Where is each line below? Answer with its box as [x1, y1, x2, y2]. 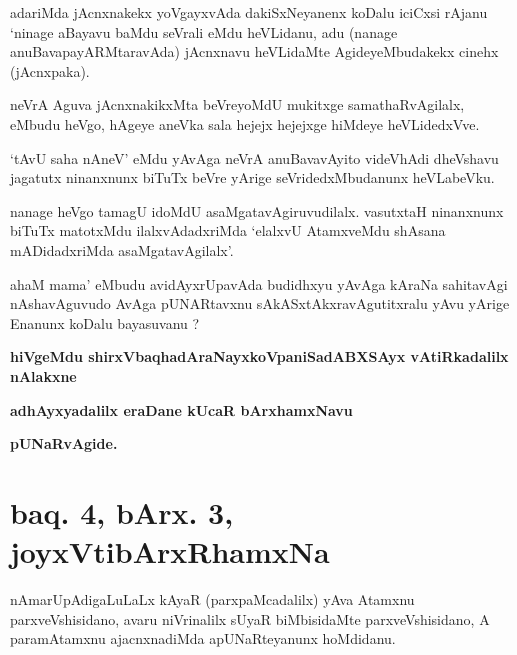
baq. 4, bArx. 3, [10, 491, 234, 532]
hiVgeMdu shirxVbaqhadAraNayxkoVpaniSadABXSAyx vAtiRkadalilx [10, 346, 509, 367]
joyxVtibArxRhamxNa [10, 531, 330, 572]
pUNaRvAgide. [10, 433, 118, 454]
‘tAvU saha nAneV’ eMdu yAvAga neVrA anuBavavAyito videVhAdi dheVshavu [10, 147, 499, 168]
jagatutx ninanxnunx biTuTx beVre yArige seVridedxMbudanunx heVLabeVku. [10, 167, 495, 188]
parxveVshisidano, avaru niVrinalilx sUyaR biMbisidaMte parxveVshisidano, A [10, 608, 490, 629]
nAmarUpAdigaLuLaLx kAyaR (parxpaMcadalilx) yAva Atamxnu [10, 589, 415, 609]
